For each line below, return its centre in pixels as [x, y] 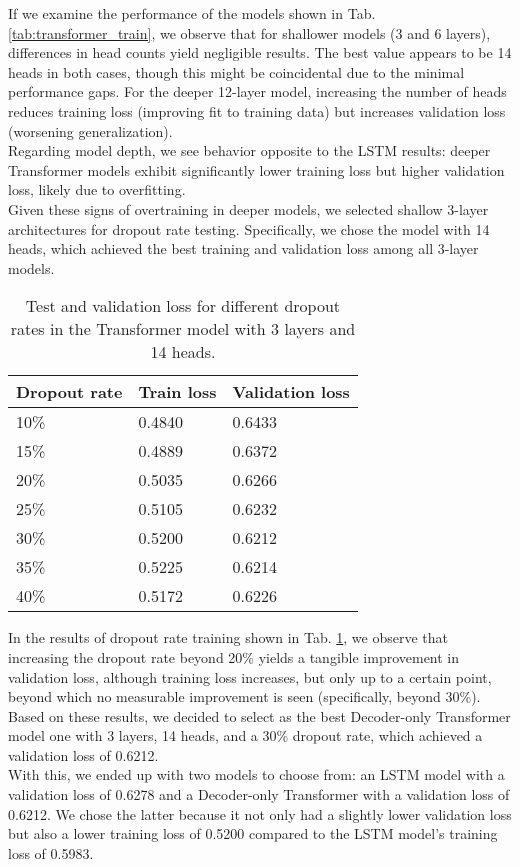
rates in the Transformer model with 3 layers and [183, 329]
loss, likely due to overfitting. [97, 189]
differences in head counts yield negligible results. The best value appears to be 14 [260, 52]
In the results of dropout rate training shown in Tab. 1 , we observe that [228, 637]
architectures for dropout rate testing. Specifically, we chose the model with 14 [249, 228]
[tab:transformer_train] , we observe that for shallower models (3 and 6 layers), [249, 32]
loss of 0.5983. [51, 852]
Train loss [177, 392]
